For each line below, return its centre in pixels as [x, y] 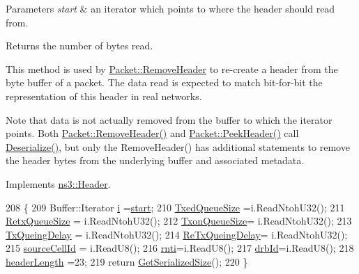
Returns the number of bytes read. [79, 46]
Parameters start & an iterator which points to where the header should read [170, 8]
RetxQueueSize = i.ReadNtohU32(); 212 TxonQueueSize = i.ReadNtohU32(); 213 [179, 221]
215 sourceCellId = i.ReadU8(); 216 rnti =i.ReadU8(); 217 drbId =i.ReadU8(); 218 [180, 248]
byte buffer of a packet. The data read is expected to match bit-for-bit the [164, 82]
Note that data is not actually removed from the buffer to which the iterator [169, 119]
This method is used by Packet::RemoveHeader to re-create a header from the [172, 68]
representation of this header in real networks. [104, 96]
